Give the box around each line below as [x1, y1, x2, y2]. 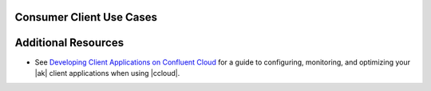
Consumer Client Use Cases [14, 10, 158, 24]
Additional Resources [14, 36, 124, 49]
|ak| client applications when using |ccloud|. [34, 68, 180, 77]
